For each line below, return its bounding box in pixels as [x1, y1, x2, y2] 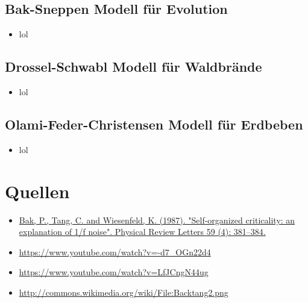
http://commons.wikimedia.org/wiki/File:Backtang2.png [19, 286, 228, 298]
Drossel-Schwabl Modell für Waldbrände [5, 57, 262, 76]
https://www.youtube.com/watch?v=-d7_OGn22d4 [19, 245, 211, 258]
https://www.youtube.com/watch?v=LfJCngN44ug [19, 266, 209, 278]
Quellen [5, 178, 70, 203]
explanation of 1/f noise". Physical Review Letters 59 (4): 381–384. [19, 225, 266, 238]
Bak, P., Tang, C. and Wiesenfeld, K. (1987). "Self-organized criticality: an [19, 213, 295, 226]
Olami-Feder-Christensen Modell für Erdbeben [5, 114, 303, 133]
